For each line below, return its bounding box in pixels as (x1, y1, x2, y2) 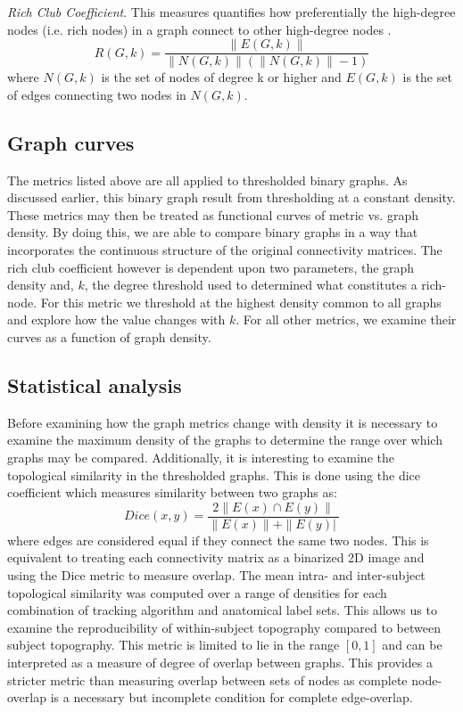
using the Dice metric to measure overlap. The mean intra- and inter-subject (7, 566, 426, 584)
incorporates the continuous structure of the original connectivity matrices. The (7, 241, 442, 259)
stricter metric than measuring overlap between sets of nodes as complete (7, 670, 408, 689)
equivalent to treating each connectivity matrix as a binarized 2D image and (7, 548, 425, 567)
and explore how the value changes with (7, 310, 226, 329)
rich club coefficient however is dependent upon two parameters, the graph (7, 258, 415, 276)
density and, (7, 275, 74, 294)
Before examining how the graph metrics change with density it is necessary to (7, 413, 438, 431)
